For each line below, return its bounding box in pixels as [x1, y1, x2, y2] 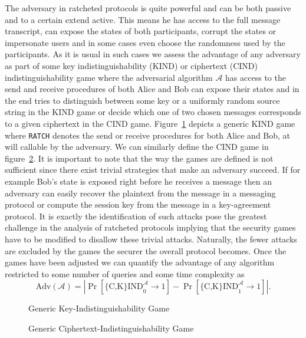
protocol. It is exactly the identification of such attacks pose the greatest [5, 209, 267, 222]
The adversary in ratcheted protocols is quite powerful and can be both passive [5, 2, 291, 14]
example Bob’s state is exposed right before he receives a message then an [5, 175, 272, 187]
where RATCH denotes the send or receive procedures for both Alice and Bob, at [5, 129, 291, 141]
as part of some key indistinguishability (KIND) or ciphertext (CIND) [5, 59, 258, 71]
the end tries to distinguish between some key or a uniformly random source [5, 94, 280, 106]
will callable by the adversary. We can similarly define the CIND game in [5, 140, 269, 153]
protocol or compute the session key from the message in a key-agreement [5, 198, 271, 211]
